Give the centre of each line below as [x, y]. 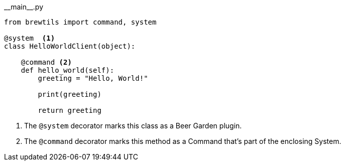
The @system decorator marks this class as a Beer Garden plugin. [133, 126]
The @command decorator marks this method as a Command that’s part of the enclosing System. [183, 141]
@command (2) [46, 62]
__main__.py [24, 7]
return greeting [70, 110]
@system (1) [30, 38]
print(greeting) [70, 94]
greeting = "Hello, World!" [93, 78]
